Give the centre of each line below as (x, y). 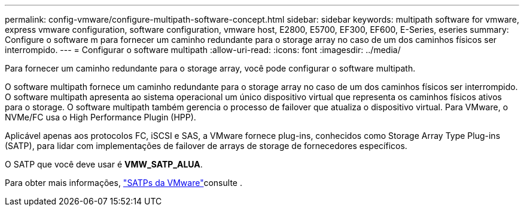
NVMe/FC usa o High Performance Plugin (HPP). (100, 117)
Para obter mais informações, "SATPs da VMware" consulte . (124, 183)
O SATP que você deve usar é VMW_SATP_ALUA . (104, 164)
